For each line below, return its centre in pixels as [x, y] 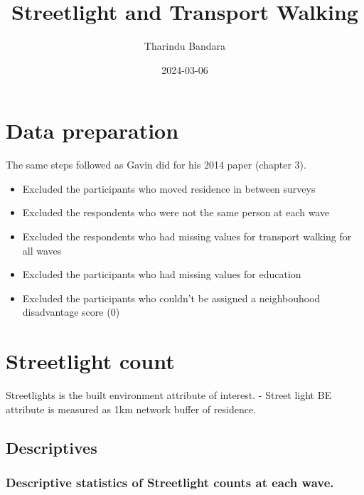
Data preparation [92, 131]
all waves [42, 250]
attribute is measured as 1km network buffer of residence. [131, 409]
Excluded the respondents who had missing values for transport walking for [187, 236]
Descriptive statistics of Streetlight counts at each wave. [170, 483]
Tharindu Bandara [185, 46]
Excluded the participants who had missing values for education [162, 274]
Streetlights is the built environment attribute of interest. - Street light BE [169, 395]
